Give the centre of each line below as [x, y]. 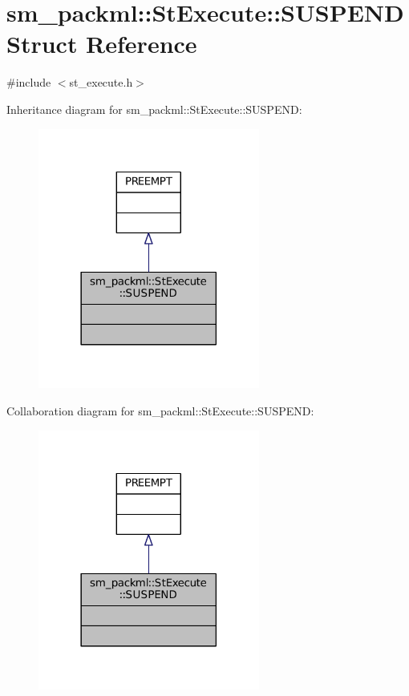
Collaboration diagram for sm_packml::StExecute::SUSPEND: [160, 410]
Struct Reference [102, 44]
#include [29, 82]
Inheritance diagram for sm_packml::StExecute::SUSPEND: [154, 109]
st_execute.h [101, 82]
